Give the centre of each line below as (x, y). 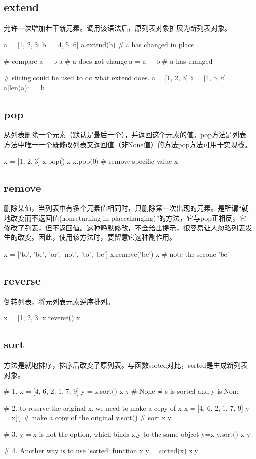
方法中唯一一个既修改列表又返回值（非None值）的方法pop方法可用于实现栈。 (128, 144)
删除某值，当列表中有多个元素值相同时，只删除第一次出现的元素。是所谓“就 (126, 208)
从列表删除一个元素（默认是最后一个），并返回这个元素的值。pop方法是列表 (125, 134)
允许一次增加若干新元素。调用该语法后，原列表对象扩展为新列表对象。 (118, 28)
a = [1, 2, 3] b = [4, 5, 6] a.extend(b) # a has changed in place (99, 44)
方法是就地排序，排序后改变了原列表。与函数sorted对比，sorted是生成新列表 (126, 364)
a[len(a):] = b (24, 87)
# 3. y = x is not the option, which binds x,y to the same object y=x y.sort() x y (127, 434)
